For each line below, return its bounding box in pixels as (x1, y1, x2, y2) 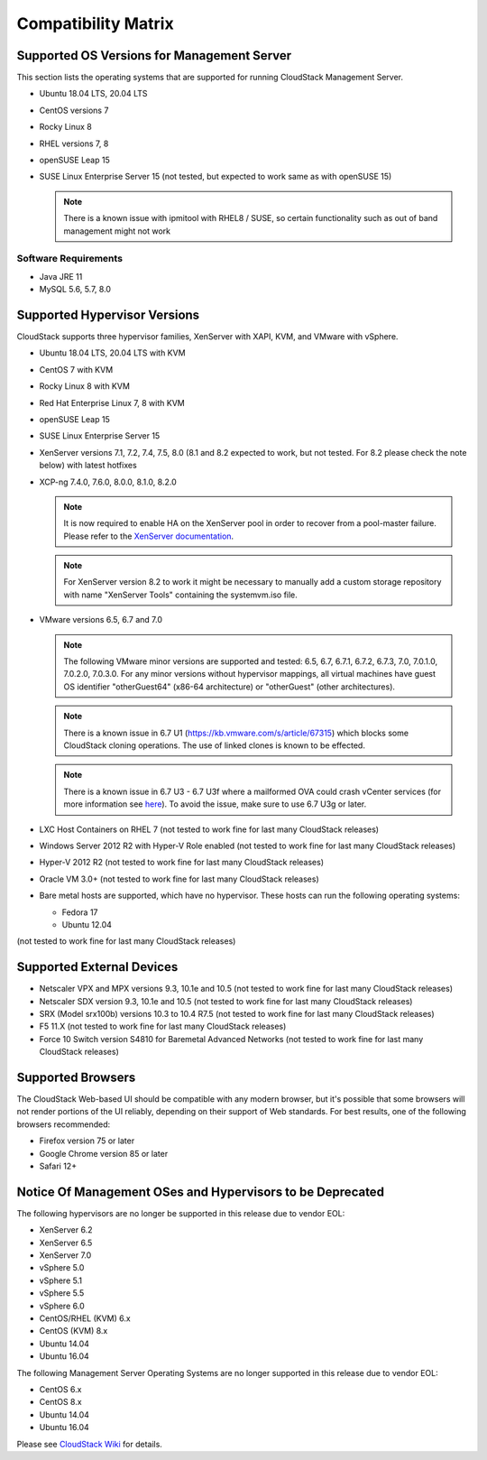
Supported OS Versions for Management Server (16, 48, 292, 63)
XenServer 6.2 (39, 1224, 93, 1235)
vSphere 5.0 (39, 1262, 85, 1273)
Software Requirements (16, 253, 124, 265)
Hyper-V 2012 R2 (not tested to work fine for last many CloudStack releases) (39, 857, 325, 868)
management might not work (63, 226, 171, 236)
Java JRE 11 (39, 271, 83, 282)
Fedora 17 (61, 907, 98, 918)
